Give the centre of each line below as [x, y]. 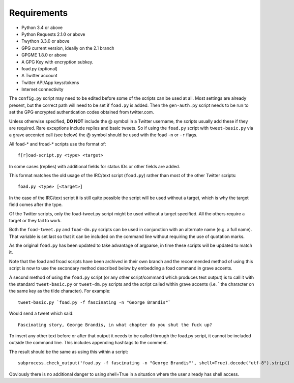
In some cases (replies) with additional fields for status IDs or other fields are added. [95, 166]
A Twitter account [39, 76]
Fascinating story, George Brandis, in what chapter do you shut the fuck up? [115, 325]
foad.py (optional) [39, 68]
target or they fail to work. [35, 220]
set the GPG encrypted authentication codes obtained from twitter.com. [82, 112]
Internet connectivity [43, 89]
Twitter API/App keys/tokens [50, 82]
